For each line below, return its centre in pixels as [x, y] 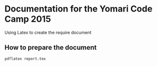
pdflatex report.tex [25, 59]
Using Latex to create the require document [48, 32]
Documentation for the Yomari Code [78, 9]
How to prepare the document [51, 47]
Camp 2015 [28, 19]
